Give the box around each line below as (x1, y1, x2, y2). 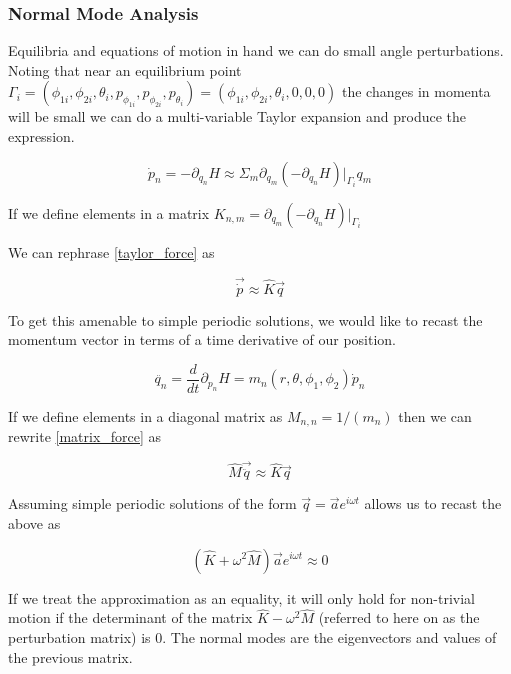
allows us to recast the (364, 493, 502, 514)
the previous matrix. (8, 646, 133, 667)
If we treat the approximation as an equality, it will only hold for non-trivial (8, 587, 475, 608)
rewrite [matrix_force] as (8, 426, 162, 447)
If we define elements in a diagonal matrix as (8, 405, 283, 426)
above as (8, 512, 61, 533)
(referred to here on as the (318, 607, 480, 628)
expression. (8, 126, 75, 146)
